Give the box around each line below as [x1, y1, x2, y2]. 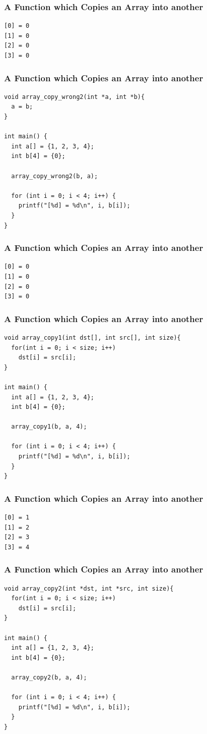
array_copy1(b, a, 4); [11, 423, 87, 431]
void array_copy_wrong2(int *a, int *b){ [4, 93, 145, 100]
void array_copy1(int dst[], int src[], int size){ [4, 334, 181, 341]
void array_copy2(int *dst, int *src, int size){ [4, 585, 174, 592]
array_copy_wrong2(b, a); [11, 172, 98, 180]
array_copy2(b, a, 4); [11, 674, 87, 681]
